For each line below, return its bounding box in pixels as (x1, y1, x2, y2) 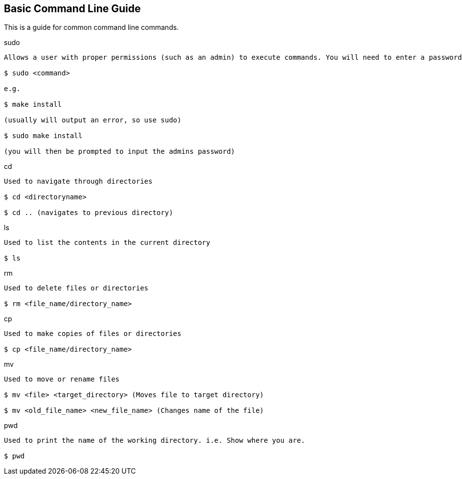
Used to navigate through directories (4, 177, 153, 186)
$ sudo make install (4, 132, 83, 140)
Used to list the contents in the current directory (4, 239, 210, 247)
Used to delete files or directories (4, 284, 149, 292)
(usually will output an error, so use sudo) (4, 116, 182, 124)
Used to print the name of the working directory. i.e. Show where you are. (4, 436, 305, 445)
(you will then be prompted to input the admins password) (4, 147, 235, 156)
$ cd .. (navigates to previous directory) (4, 209, 173, 217)
